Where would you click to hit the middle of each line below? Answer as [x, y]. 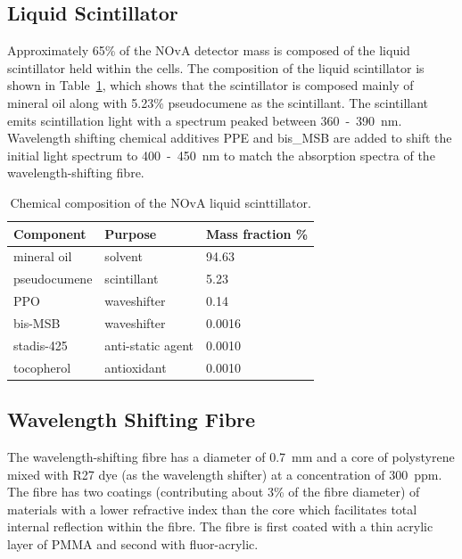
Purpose [131, 233]
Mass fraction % [257, 233]
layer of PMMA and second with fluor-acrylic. [133, 543]
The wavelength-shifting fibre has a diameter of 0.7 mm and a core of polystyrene [231, 456]
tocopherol [42, 367]
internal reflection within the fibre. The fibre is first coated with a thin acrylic [220, 526]
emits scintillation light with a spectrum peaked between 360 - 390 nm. [205, 120]
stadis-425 [41, 345]
